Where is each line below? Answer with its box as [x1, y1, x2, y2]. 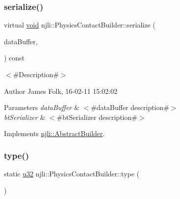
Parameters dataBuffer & [4, 102, 79, 113]
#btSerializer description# [56, 112, 137, 122]
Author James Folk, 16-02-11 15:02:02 [4, 85, 118, 96]
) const [4, 53, 25, 63]
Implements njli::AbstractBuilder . [4, 128, 105, 139]
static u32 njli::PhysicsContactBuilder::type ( [4, 169, 140, 179]
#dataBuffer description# [91, 102, 169, 113]
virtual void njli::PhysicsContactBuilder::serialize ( [4, 20, 155, 30]
